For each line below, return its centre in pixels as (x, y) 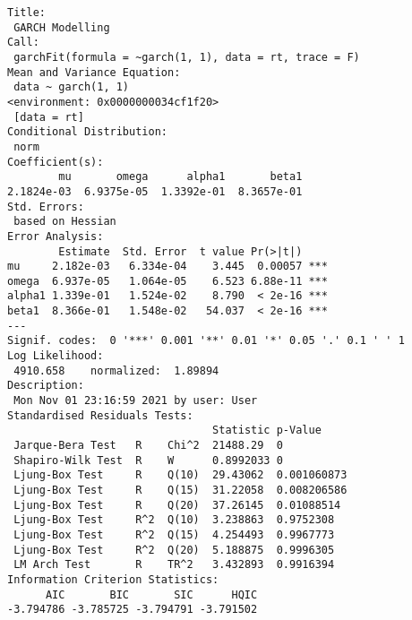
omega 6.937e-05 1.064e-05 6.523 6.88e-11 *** (167, 281)
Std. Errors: (46, 207)
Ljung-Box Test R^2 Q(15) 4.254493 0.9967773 (174, 534)
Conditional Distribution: (87, 132)
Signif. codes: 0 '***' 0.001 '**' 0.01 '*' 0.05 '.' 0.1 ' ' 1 (206, 341)
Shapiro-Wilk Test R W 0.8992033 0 (148, 460)
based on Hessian (65, 222)
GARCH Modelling (62, 27)
